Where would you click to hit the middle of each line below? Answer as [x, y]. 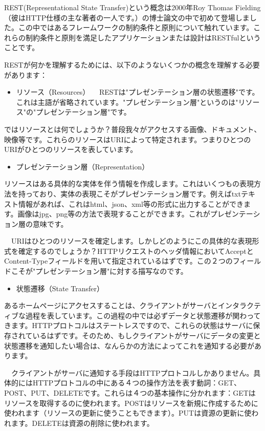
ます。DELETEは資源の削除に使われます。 [82, 423]
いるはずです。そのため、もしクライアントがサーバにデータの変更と [147, 336]
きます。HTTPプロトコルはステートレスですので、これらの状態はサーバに [129, 325]
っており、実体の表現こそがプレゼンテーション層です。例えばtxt [133, 193]
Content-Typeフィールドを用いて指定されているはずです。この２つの [118, 261]
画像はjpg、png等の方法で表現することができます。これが [114, 214]
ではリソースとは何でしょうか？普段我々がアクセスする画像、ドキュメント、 [133, 129]
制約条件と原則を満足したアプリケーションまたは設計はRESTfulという [143, 37]
